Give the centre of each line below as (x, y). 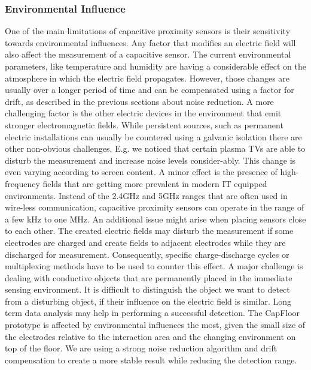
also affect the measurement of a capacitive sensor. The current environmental (148, 54)
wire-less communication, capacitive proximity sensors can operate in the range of (155, 207)
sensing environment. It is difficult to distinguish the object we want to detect (147, 289)
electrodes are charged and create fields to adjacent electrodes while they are (145, 242)
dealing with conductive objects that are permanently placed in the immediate (149, 277)
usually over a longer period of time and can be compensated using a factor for (150, 90)
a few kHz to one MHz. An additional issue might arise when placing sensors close (155, 219)
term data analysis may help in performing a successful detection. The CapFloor (153, 313)
